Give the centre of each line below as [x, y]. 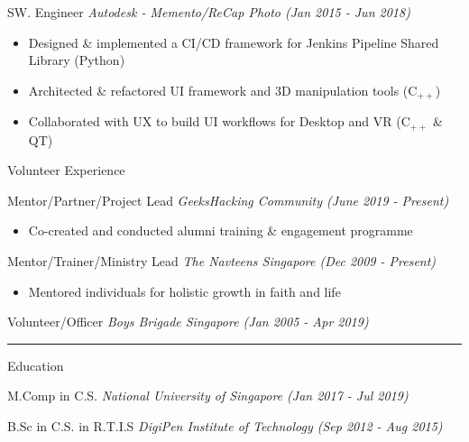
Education [36, 365]
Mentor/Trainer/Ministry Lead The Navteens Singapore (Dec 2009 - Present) [222, 261]
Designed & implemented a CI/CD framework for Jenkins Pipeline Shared [234, 42]
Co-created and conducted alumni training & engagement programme [221, 230]
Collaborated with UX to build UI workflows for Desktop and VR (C [219, 121]
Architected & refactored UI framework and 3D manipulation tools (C [223, 90]
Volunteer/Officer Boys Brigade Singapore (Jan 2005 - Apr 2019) [188, 322]
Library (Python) [77, 60]
